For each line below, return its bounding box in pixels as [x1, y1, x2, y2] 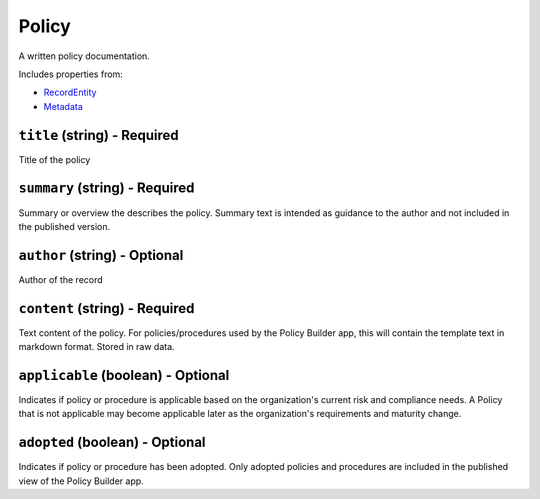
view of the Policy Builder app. [18, 475, 144, 487]
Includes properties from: [18, 68, 124, 80]
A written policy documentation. [18, 50, 150, 62]
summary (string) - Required [18, 180, 195, 197]
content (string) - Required [18, 300, 195, 317]
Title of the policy [18, 153, 91, 165]
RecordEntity [43, 86, 97, 99]
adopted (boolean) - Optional [18, 434, 206, 451]
